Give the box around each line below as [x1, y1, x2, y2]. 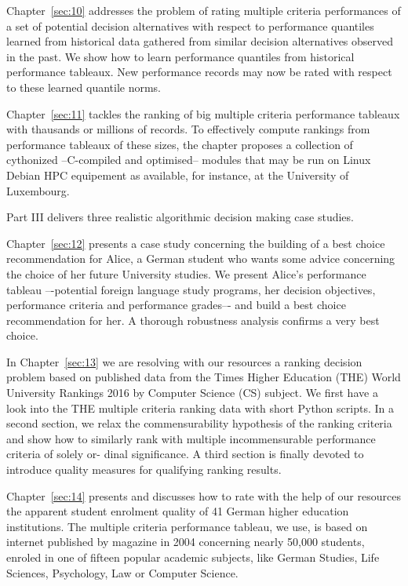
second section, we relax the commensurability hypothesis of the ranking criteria [6, 415, 392, 431]
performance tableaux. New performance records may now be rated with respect [6, 64, 392, 80]
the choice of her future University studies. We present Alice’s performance [6, 265, 366, 282]
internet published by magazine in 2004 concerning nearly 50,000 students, [6, 533, 365, 550]
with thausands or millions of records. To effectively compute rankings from [6, 121, 370, 137]
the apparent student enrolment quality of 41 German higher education [6, 503, 349, 519]
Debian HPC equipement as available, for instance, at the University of [6, 166, 349, 183]
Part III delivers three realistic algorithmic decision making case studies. [6, 209, 354, 225]
